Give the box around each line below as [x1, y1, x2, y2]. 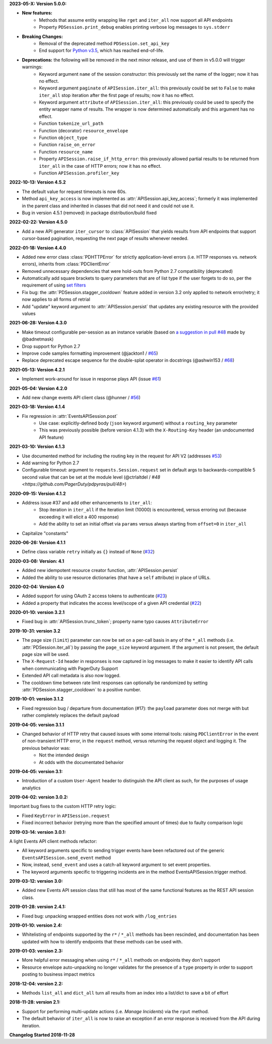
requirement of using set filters [22, 282, 86, 288]
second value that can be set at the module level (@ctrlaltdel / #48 [22, 474, 161, 480]
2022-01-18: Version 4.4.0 [9, 245, 66, 251]
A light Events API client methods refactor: [9, 838, 97, 844]
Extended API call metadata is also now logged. [22, 673, 121, 679]
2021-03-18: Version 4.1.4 [9, 404, 65, 410]
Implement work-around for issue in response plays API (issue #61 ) [22, 376, 161, 382]
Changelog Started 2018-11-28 [9, 1032, 75, 1038]
